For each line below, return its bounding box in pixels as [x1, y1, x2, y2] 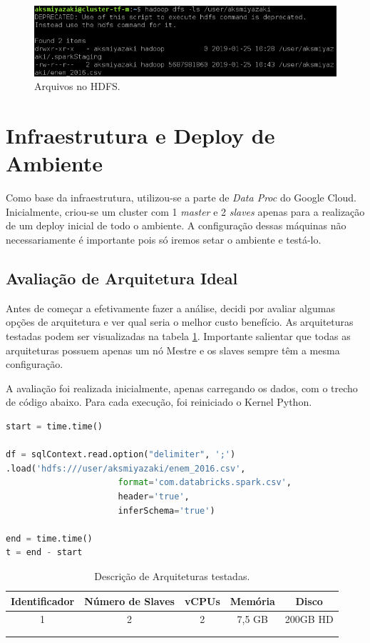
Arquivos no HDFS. [34, 79, 120, 94]
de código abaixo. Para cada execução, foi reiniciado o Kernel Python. [6, 394, 312, 409]
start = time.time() [6, 422, 103, 432]
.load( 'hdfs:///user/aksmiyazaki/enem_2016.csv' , [6, 463, 246, 474]
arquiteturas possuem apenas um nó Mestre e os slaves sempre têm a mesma [6, 342, 340, 357]
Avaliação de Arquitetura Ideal [6, 267, 238, 289]
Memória [230, 593, 275, 608]
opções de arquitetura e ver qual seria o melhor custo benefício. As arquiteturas [6, 314, 354, 329]
